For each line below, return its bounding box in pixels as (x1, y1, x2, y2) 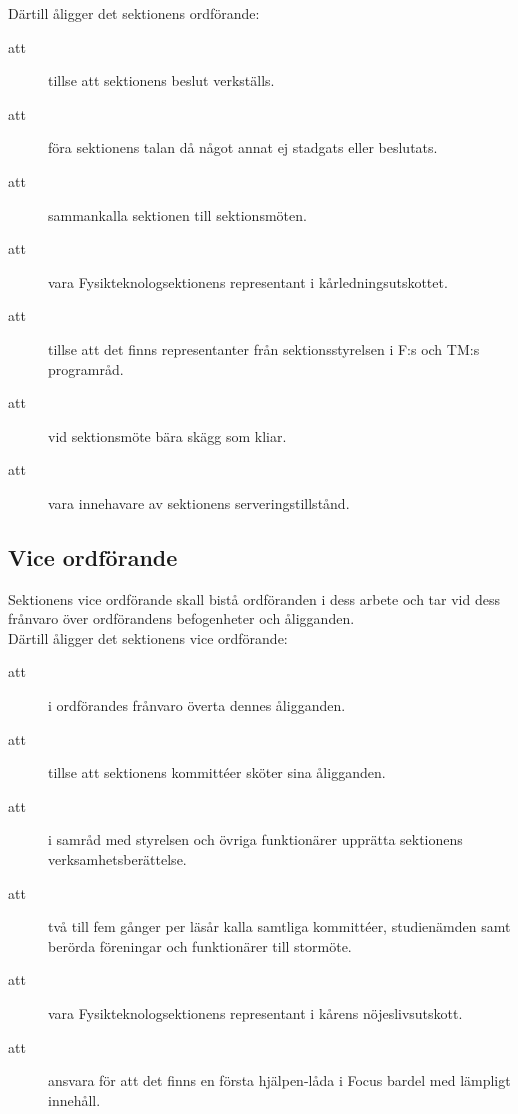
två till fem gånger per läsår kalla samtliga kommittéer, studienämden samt (48, 916, 511, 937)
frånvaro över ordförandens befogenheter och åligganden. (8, 608, 355, 629)
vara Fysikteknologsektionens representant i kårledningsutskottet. (48, 271, 448, 292)
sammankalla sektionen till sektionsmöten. (48, 204, 307, 225)
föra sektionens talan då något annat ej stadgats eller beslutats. (48, 137, 438, 158)
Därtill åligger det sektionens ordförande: (8, 3, 260, 23)
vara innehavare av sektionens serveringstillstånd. (48, 492, 350, 513)
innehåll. (48, 1089, 101, 1110)
